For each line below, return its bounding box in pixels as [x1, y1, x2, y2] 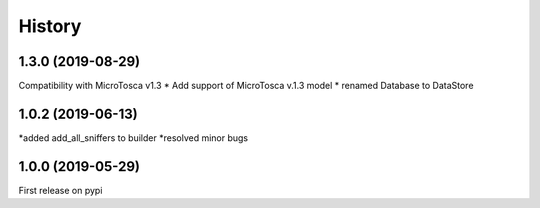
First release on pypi [18, 184, 103, 196]
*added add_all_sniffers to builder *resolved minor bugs [18, 131, 249, 144]
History [18, 15, 82, 37]
